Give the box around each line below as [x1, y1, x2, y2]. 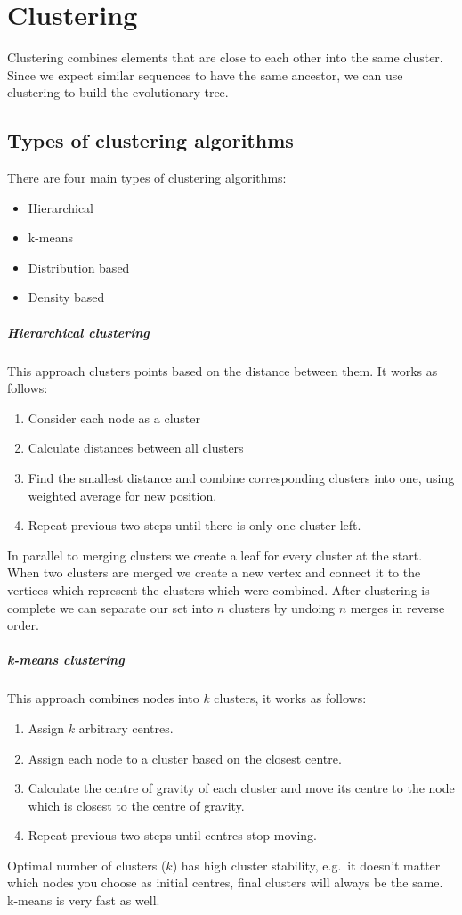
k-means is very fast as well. [7, 891, 160, 910]
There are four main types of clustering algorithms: [7, 168, 287, 187]
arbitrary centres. [78, 718, 174, 737]
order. [7, 616, 39, 634]
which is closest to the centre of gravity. [28, 796, 245, 814]
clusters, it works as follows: [214, 689, 367, 707]
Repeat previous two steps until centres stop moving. [28, 826, 317, 845]
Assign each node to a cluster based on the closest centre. [28, 748, 342, 767]
